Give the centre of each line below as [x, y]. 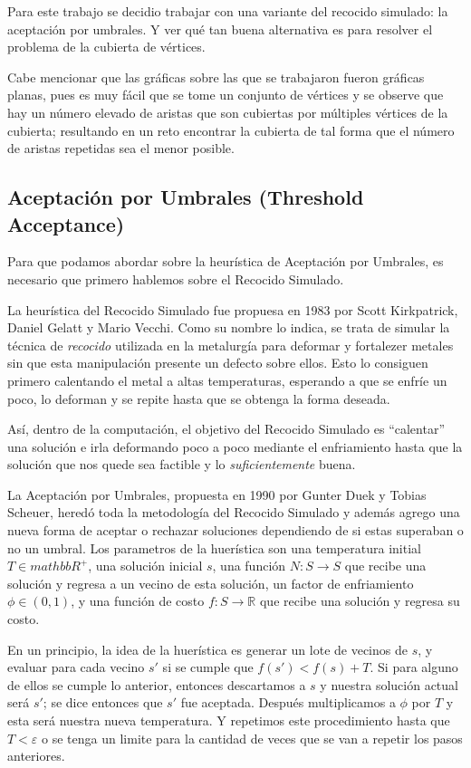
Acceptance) [66, 223]
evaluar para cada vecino [76, 667]
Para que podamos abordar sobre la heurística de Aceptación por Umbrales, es [226, 261]
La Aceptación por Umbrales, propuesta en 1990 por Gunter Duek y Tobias [217, 494]
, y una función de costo [138, 601]
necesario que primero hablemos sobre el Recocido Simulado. [176, 278]
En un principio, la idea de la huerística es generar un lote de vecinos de [207, 649]
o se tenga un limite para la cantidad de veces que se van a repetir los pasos [252, 738]
